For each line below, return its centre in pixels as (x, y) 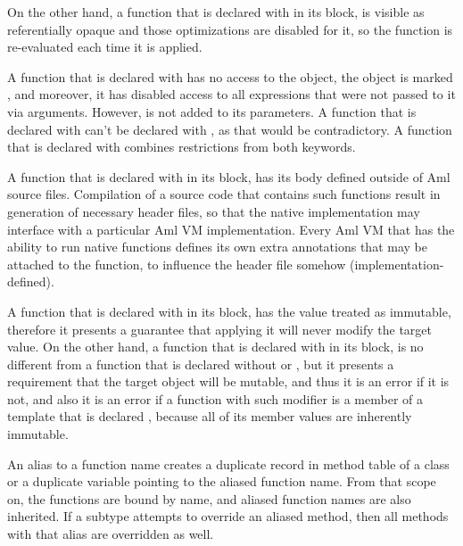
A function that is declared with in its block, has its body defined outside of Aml (229, 176)
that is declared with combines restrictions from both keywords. (182, 147)
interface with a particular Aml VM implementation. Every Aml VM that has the (231, 229)
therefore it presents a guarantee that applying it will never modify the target (220, 329)
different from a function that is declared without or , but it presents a (201, 364)
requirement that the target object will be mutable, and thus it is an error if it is (228, 381)
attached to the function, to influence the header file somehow (177, 264)
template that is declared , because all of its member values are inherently (210, 416)
